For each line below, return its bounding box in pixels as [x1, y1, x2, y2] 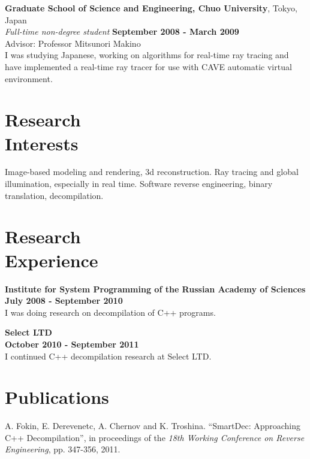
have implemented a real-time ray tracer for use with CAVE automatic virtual [5, 60, 292, 73]
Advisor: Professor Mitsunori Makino [5, 37, 141, 49]
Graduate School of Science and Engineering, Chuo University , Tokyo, [5, 2, 297, 14]
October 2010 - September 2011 [5, 337, 139, 350]
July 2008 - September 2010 [5, 294, 123, 307]
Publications [5, 385, 109, 409]
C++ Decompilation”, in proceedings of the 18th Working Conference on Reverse [5, 431, 305, 443]
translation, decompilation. [5, 189, 104, 201]
